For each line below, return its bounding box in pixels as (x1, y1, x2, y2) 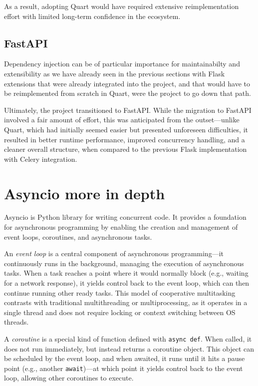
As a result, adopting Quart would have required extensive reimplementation (4, 1, 239, 11)
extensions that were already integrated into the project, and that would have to (4, 78, 251, 88)
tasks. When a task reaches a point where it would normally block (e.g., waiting (4, 268, 249, 278)
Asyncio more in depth (4, 183, 165, 203)
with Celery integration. (4, 153, 77, 164)
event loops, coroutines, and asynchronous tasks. (4, 231, 152, 242)
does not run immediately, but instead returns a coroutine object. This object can (4, 343, 254, 354)
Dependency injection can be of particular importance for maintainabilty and (4, 58, 240, 69)
